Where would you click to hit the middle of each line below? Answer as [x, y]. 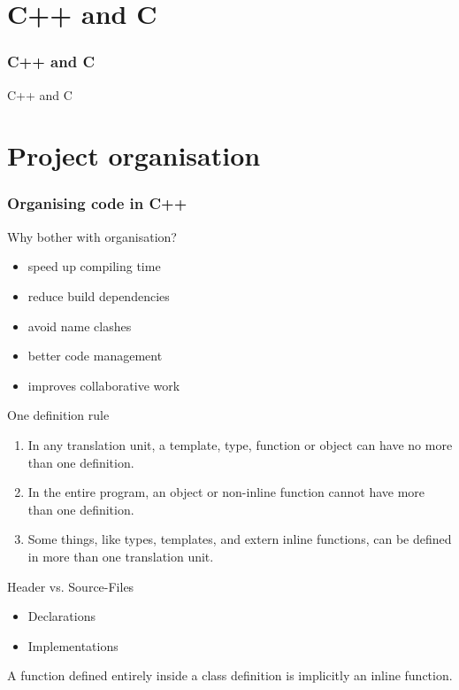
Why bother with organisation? [92, 236]
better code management [95, 356]
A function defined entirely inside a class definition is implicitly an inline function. [230, 675]
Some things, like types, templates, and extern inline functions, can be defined [240, 539]
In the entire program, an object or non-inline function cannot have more [226, 492]
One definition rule [58, 415]
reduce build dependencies [99, 295]
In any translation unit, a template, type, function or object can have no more [240, 444]
